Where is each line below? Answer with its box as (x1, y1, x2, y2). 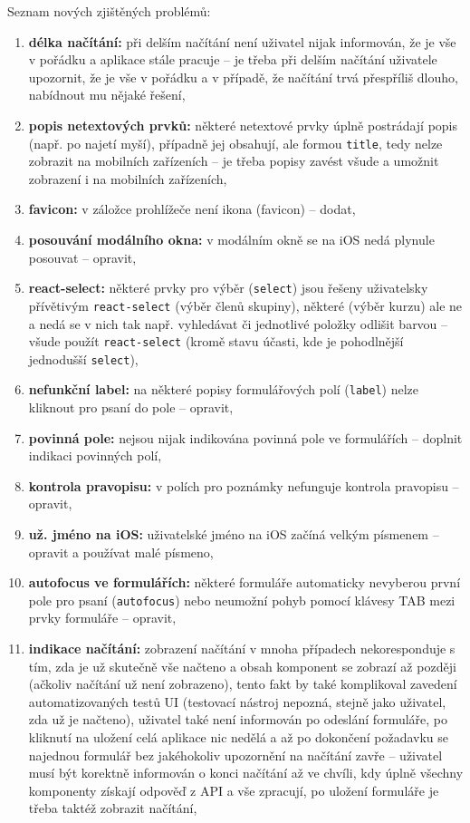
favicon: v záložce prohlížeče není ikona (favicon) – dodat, (28, 199, 356, 218)
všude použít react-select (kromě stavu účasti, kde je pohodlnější (28, 332, 404, 351)
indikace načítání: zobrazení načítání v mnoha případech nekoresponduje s (28, 639, 456, 658)
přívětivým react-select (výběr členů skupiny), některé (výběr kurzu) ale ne (28, 295, 463, 315)
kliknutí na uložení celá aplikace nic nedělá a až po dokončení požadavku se (28, 728, 449, 747)
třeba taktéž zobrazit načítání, (28, 799, 197, 818)
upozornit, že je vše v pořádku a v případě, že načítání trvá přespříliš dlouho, (28, 67, 458, 86)
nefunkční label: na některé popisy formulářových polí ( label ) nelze (28, 380, 419, 399)
